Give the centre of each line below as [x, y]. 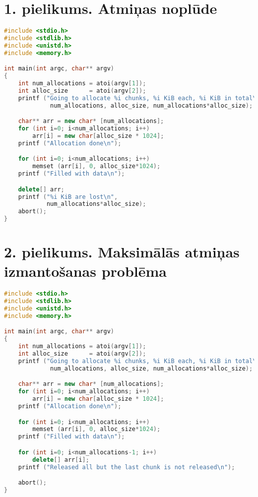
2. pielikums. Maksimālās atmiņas [122, 252]
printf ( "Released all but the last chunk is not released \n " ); [127, 467]
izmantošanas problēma [85, 271]
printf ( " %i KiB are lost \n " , [68, 197]
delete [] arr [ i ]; [61, 460]
